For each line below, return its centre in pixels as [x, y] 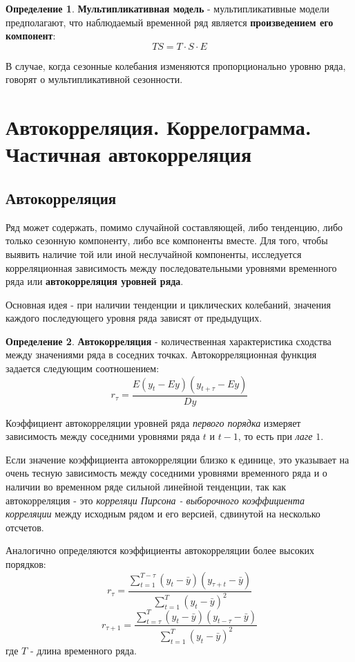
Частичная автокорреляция [129, 154]
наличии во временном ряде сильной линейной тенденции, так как [146, 487]
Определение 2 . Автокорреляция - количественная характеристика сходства [169, 341]
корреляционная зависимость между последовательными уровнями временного [171, 267]
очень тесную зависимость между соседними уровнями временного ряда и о [166, 473]
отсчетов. [25, 527]
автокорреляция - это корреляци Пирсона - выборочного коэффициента [155, 500]
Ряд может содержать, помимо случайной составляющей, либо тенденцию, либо [174, 227]
